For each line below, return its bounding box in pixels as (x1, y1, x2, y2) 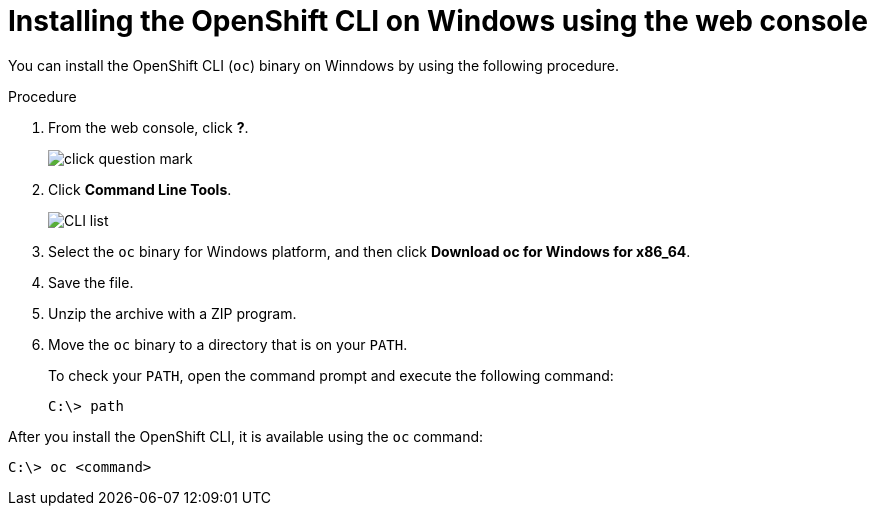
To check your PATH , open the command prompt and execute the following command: (48, 366, 614, 384)
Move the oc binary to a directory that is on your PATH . (48, 335, 408, 353)
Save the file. (48, 273, 134, 291)
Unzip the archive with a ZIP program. (48, 304, 297, 322)
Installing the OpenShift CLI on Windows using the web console (8, 4, 868, 38)
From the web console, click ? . (48, 118, 249, 136)
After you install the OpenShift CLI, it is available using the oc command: (8, 427, 484, 445)
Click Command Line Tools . (48, 180, 232, 198)
